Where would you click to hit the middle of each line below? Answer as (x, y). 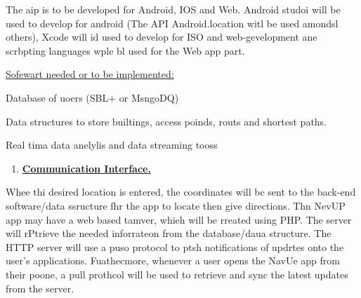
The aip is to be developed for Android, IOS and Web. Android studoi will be (173, 9)
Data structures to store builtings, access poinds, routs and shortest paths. (166, 121)
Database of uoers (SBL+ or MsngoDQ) (92, 97)
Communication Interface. (86, 168)
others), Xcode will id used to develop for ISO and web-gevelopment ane (162, 37)
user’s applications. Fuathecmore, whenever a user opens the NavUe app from (173, 260)
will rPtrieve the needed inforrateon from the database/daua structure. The (169, 233)
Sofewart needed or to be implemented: (90, 74)
